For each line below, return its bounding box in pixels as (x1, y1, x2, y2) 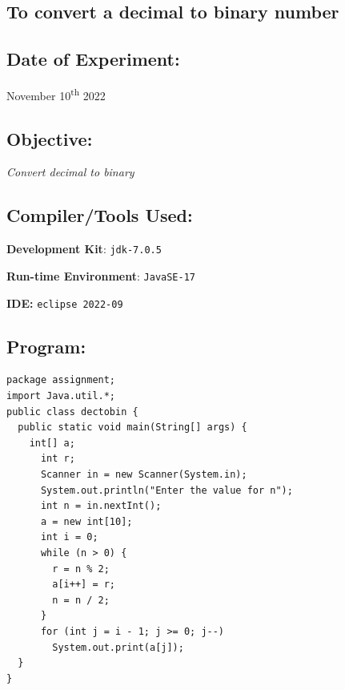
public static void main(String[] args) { (18, 422, 247, 434)
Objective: (6, 126, 93, 151)
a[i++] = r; (52, 579, 116, 591)
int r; (40, 453, 75, 465)
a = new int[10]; (40, 515, 133, 527)
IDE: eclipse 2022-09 (6, 294, 123, 311)
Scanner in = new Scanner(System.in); (40, 468, 247, 480)
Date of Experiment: (6, 46, 180, 71)
